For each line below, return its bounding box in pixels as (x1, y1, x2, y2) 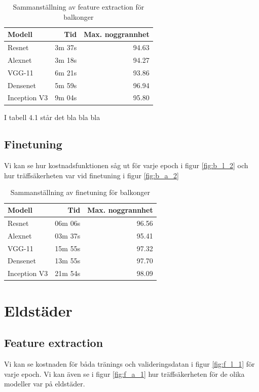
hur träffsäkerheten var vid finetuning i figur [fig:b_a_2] (4, 170, 179, 180)
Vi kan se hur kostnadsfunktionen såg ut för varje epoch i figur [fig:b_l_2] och (4, 160, 248, 171)
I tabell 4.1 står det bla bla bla (4, 111, 100, 122)
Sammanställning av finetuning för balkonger (10, 187, 150, 198)
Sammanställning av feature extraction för (13, 2, 144, 12)
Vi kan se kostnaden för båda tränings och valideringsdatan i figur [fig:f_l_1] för (4, 358, 255, 369)
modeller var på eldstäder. (4, 378, 85, 389)
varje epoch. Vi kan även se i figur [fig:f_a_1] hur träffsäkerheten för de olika (4, 368, 245, 379)
